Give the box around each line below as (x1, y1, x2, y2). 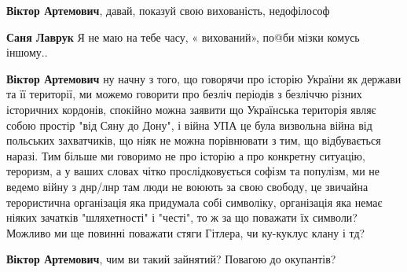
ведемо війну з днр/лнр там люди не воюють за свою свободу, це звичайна (6, 178, 368, 194)
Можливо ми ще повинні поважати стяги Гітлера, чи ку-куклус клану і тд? (6, 224, 365, 241)
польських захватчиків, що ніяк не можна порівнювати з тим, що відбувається (6, 132, 381, 149)
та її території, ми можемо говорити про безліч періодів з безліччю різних (6, 86, 362, 102)
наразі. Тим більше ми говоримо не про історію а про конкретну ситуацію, (6, 147, 365, 164)
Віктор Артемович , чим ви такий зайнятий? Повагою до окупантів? (6, 251, 336, 267)
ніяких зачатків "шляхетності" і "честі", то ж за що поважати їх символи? (6, 209, 357, 226)
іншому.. (6, 44, 48, 61)
